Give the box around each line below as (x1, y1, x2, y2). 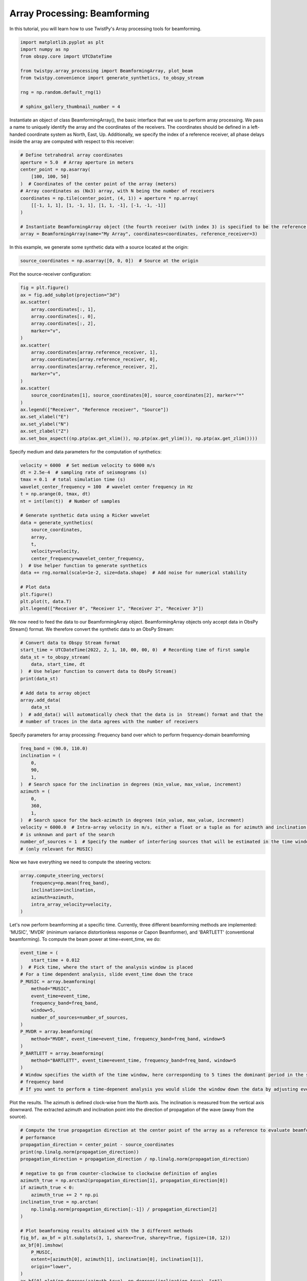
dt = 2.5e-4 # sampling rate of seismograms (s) (20, 469, 147, 475)
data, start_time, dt (31, 661, 85, 667)
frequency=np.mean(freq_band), (31, 880, 109, 886)
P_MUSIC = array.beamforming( (20, 979, 96, 984)
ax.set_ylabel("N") (20, 421, 69, 427)
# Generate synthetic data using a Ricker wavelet (20, 512, 150, 519)
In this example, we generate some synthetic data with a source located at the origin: (9, 244, 189, 251)
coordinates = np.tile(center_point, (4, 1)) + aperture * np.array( (20, 195, 199, 201)
